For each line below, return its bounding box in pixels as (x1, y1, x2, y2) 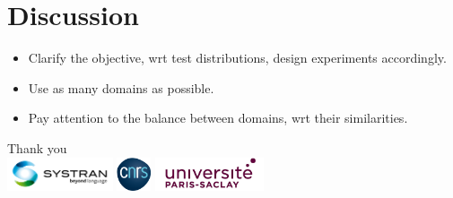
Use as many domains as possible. (28, 78, 214, 97)
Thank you (7, 138, 67, 157)
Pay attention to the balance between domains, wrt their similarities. (28, 108, 408, 127)
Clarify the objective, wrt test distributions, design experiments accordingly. (28, 48, 447, 67)
